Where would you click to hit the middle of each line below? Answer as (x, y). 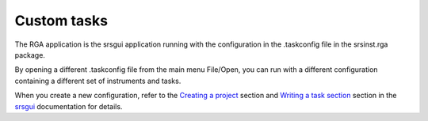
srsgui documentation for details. (69, 106)
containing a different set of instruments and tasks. (98, 81)
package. (30, 55)
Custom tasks (61, 21)
